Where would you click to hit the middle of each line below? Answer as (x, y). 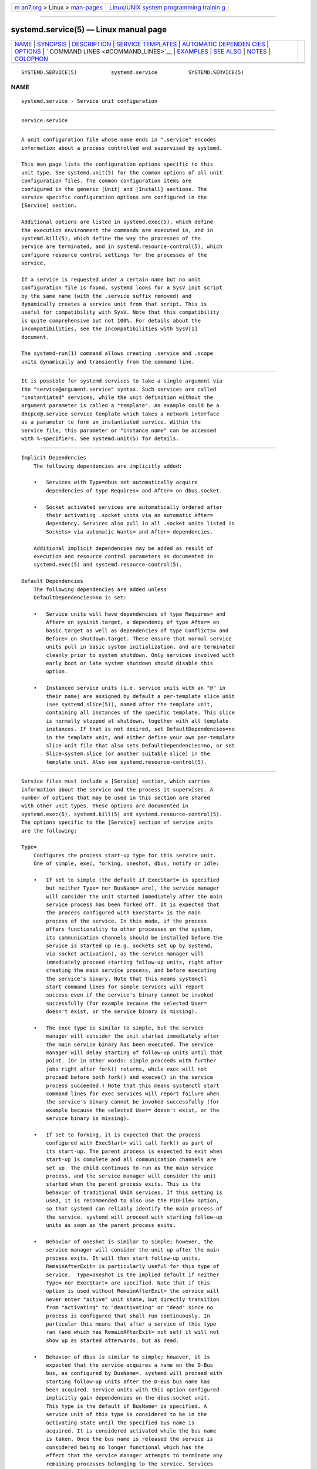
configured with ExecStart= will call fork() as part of (130, 1143)
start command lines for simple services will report (125, 987)
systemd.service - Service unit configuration (90, 101)
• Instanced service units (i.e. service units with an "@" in (129, 688)
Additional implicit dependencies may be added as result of (123, 548)
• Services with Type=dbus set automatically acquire (115, 482)
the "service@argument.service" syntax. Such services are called (119, 389)
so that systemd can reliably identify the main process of (134, 1209)
